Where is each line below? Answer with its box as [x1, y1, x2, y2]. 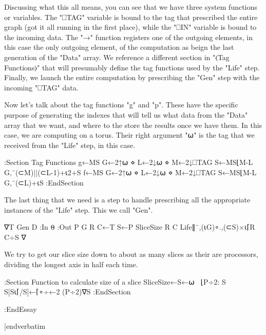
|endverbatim [4, 321, 46, 331]
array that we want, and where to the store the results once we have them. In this [4, 119, 262, 130]
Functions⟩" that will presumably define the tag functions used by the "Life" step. [4, 62, 260, 72]
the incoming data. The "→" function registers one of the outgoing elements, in [4, 31, 253, 42]
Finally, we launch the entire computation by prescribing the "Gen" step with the [4, 72, 260, 83]
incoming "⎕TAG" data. [4, 82, 79, 92]
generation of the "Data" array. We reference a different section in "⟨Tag [4, 51, 230, 62]
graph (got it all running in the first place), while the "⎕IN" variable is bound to [4, 22, 257, 32]
